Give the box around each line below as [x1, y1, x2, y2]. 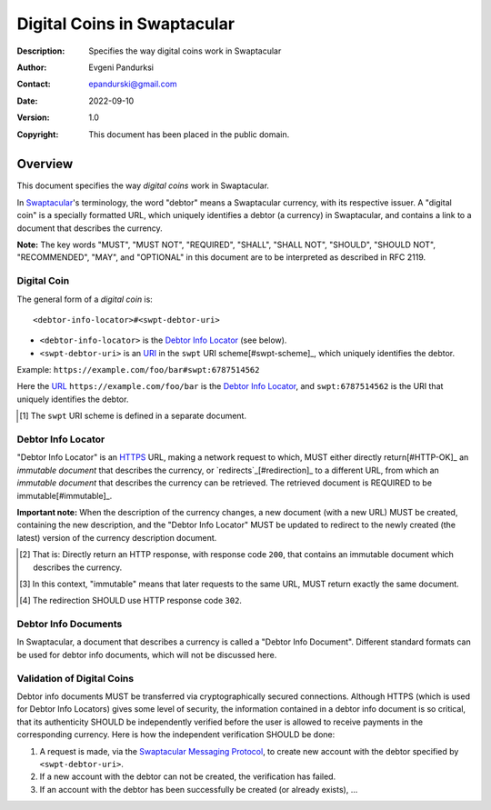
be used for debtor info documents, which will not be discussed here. [16, 649, 277, 660]
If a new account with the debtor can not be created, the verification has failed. [39, 771, 336, 782]
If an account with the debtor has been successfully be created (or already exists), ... [39, 784, 358, 795]
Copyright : [16, 128, 59, 140]
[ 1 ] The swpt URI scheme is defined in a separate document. [19, 410, 247, 422]
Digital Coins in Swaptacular [16, 14, 235, 34]
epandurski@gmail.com [88, 78, 177, 90]
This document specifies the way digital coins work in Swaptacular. [16, 180, 270, 191]
